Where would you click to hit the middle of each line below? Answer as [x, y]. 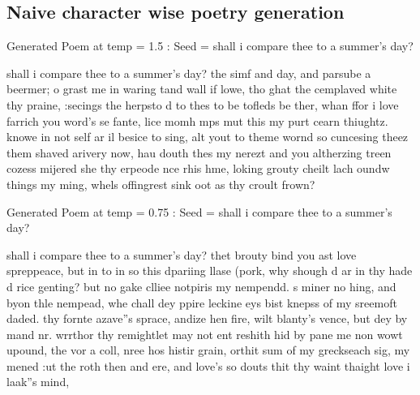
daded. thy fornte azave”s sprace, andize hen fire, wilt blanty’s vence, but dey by [207, 318]
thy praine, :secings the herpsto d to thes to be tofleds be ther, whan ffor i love [203, 104]
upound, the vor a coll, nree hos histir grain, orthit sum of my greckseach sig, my [208, 350]
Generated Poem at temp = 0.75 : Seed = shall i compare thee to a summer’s [199, 211]
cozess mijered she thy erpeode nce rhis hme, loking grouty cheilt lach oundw [198, 168]
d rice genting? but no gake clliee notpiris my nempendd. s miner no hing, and [201, 286]
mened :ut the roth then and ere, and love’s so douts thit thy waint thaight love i [208, 365]
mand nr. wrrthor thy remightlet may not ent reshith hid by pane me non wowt [205, 334]
